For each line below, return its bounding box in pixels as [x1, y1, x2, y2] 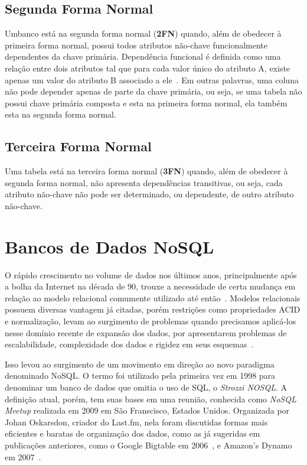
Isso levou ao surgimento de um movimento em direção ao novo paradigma [5, 357, 275, 370]
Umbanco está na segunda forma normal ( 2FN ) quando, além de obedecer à [5, 27, 282, 40]
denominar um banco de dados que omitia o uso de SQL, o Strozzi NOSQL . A [5, 381, 287, 393]
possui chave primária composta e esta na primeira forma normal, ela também [5, 96, 288, 109]
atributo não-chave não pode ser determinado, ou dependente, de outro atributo [5, 188, 294, 200]
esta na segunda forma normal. [5, 108, 116, 121]
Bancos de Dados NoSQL [5, 234, 214, 258]
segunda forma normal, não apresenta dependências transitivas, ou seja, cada [5, 176, 283, 188]
